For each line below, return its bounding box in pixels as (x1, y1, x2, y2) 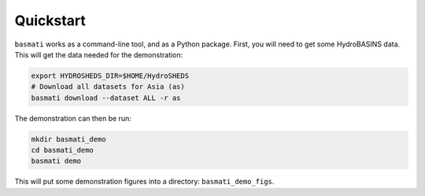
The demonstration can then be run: (14, 113, 131, 123)
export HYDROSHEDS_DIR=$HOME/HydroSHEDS (31, 71, 189, 80)
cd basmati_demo (31, 146, 94, 155)
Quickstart (14, 12, 87, 29)
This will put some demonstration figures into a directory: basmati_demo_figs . (14, 177, 275, 187)
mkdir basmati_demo (31, 135, 106, 143)
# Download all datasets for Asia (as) (31, 83, 185, 91)
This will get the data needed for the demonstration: (14, 50, 183, 59)
